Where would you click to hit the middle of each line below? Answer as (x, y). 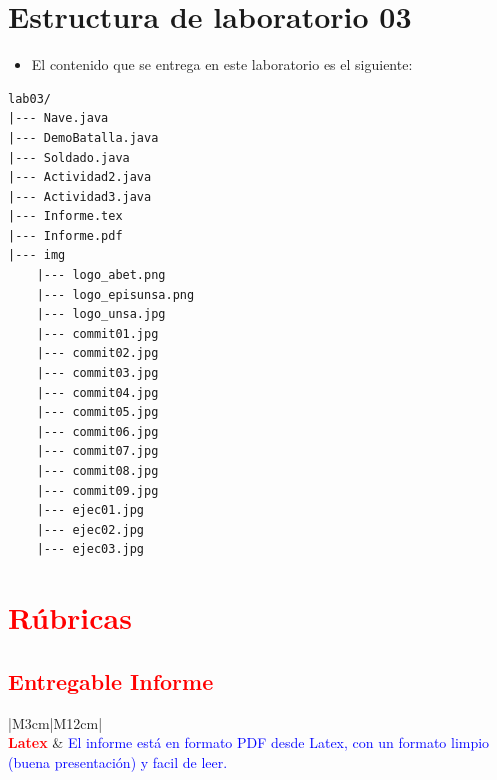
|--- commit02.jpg (97, 353)
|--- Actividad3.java (80, 196)
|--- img (37, 255)
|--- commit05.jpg (97, 412)
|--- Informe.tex (65, 216)
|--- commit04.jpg (97, 392)
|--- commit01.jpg (97, 333)
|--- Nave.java (58, 118)
